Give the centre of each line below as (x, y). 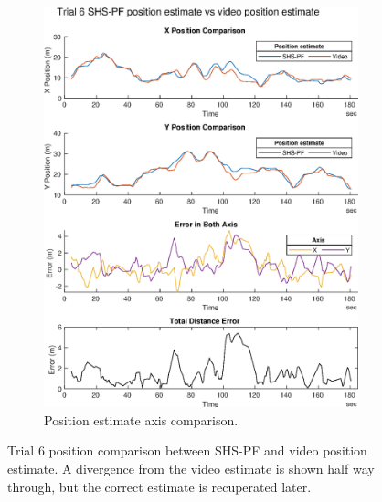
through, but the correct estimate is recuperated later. (159, 486)
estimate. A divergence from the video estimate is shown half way (191, 468)
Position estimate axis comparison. (141, 419)
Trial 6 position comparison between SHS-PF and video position (187, 450)
